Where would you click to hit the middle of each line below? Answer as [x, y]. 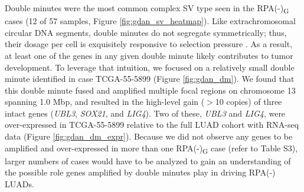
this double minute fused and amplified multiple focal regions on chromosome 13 [150, 90]
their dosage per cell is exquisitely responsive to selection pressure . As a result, [149, 44]
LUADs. [19, 183]
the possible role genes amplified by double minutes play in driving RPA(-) [140, 172]
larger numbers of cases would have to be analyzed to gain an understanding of [148, 160]
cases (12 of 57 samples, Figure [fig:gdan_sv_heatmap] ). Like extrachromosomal [150, 21]
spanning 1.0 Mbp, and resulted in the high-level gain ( [105, 102]
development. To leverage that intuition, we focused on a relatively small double [150, 67]
